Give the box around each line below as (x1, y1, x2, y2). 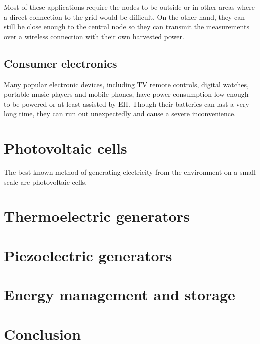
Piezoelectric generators (4, 245, 172, 265)
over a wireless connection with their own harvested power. (4, 31, 184, 41)
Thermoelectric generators (4, 206, 190, 226)
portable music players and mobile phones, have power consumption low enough (4, 89, 249, 99)
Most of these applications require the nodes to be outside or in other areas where (4, 2, 255, 12)
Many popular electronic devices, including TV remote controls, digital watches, (4, 79, 249, 89)
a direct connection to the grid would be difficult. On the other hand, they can (4, 11, 245, 22)
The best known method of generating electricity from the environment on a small (4, 167, 256, 177)
